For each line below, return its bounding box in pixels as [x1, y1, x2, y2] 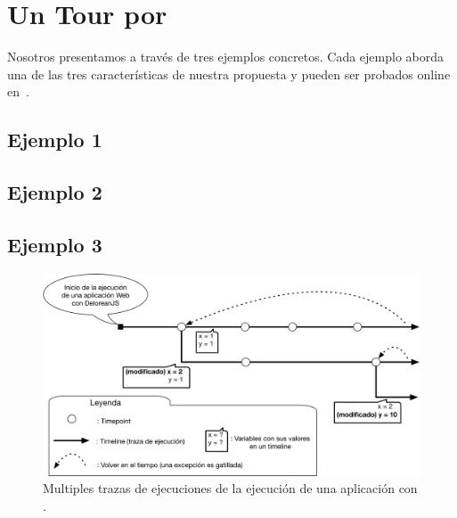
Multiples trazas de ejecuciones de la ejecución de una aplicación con [43, 479, 418, 497]
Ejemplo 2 [7, 178, 102, 206]
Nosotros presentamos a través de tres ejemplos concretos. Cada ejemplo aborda [7, 47, 444, 66]
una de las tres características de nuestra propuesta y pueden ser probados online [7, 64, 451, 83]
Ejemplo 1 [7, 126, 102, 153]
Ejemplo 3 [7, 230, 102, 258]
